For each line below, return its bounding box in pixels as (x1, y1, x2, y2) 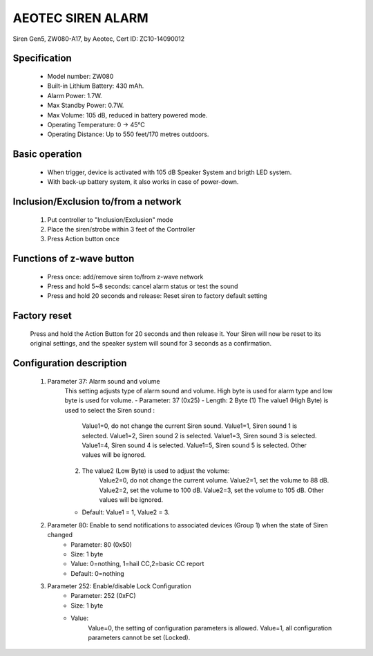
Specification (12, 53, 72, 64)
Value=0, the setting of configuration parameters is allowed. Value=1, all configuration (88, 624, 332, 632)
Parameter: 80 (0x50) (70, 540, 133, 549)
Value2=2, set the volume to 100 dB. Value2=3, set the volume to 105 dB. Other (99, 486, 324, 494)
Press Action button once (47, 235, 120, 243)
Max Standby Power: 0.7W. (47, 101, 124, 110)
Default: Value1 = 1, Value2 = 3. (82, 508, 170, 516)
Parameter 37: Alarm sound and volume (47, 377, 160, 385)
